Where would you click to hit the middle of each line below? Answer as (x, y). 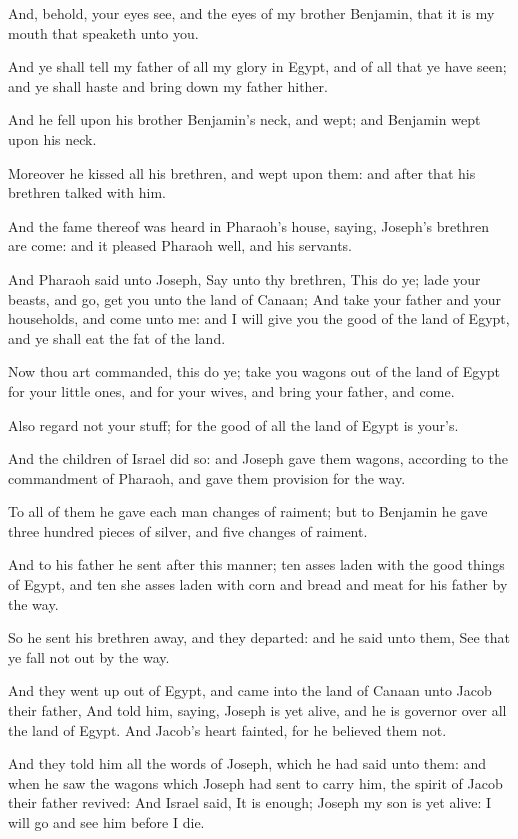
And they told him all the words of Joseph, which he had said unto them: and (247, 763)
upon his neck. (52, 138)
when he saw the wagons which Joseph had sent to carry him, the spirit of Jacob (255, 782)
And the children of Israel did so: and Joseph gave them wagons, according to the (258, 458)
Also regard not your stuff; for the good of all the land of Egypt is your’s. (233, 424)
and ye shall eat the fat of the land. (117, 337)
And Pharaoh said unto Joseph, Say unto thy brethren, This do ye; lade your (244, 278)
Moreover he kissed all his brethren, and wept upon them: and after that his (242, 172)
